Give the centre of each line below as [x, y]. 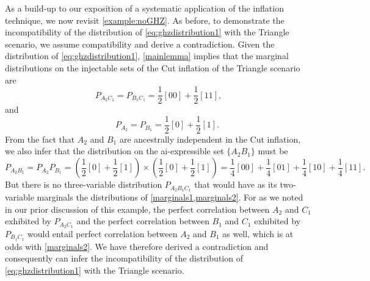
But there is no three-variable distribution [84, 184]
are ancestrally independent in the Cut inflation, [210, 139]
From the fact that [40, 139]
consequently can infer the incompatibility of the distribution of [124, 258]
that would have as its [236, 184]
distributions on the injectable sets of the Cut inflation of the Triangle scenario [153, 67]
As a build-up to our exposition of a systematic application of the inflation [144, 8]
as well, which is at [258, 233]
